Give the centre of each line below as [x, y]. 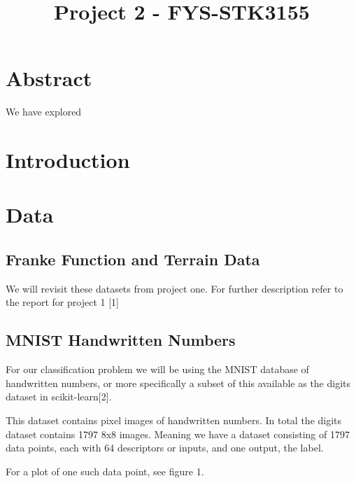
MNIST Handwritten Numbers [121, 340]
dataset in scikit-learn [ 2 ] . [59, 397]
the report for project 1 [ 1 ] [62, 302]
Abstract [49, 78]
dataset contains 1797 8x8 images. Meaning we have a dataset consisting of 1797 [178, 434]
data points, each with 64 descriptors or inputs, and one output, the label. [165, 448]
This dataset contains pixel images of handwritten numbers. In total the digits [174, 420]
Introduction [68, 160]
